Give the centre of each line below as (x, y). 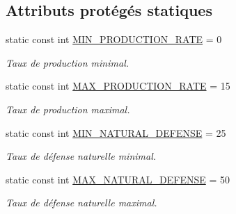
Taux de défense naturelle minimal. (81, 156)
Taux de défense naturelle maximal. (81, 203)
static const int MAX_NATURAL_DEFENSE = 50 (118, 179)
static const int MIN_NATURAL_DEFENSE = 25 (116, 132)
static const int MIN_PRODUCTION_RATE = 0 (114, 39)
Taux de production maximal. (68, 109)
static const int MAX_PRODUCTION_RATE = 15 (118, 86)
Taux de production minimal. (68, 62)
